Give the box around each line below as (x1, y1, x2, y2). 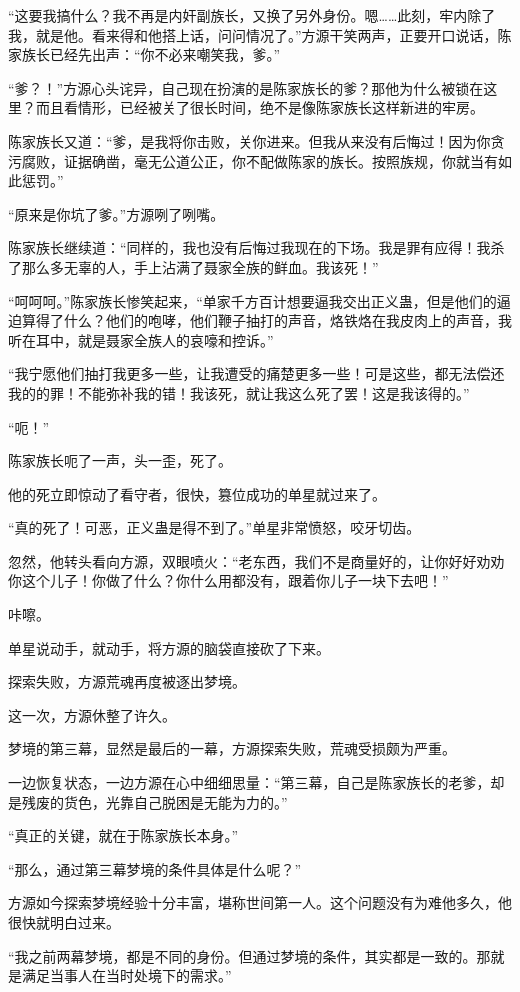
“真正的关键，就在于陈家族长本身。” (8, 825, 239, 846)
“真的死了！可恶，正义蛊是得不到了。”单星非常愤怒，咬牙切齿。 (8, 517, 421, 538)
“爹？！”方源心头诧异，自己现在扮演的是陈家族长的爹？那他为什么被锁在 (8, 77, 484, 98)
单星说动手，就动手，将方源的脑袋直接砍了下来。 (8, 637, 330, 658)
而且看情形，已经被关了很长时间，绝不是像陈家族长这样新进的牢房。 (35, 97, 484, 118)
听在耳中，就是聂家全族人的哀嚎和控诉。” (8, 329, 274, 350)
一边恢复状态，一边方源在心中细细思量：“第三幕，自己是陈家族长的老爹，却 (8, 772, 505, 793)
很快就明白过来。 (8, 912, 120, 932)
